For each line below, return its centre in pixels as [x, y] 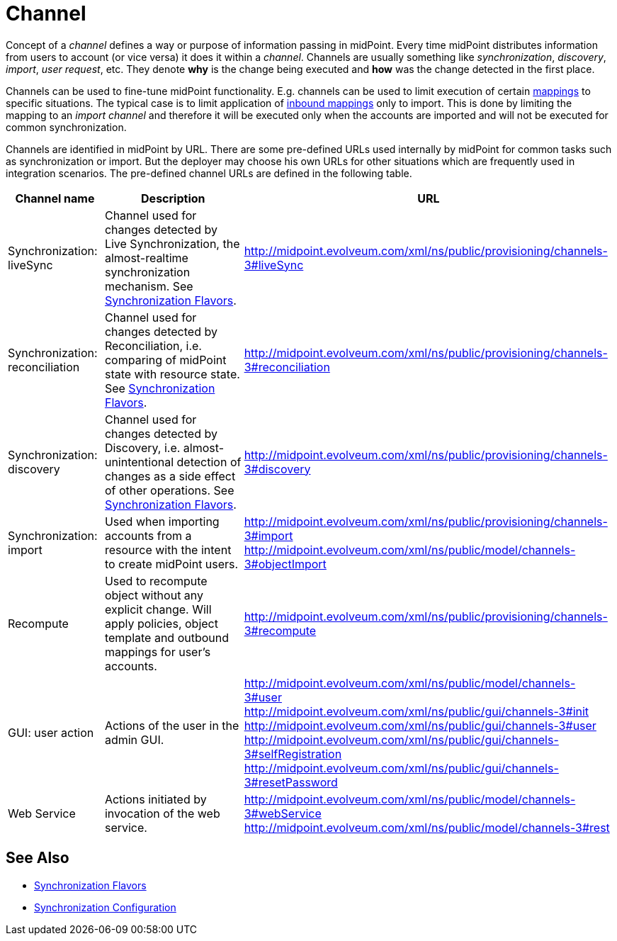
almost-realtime [146, 258]
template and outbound [167, 637]
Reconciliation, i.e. [153, 345]
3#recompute [280, 630]
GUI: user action [51, 732]
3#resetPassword [291, 782]
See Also [38, 858]
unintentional [139, 462]
